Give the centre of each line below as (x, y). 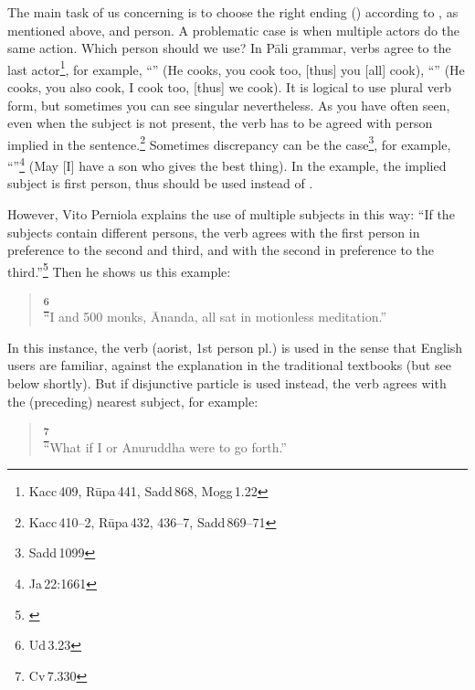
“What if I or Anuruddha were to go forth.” (165, 446)
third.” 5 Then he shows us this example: (119, 270)
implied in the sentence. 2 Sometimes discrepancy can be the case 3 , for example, (229, 143)
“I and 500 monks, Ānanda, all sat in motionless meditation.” (215, 317)
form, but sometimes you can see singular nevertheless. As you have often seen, (229, 105)
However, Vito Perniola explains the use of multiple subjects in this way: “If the (231, 213)
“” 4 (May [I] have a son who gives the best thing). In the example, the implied (227, 164)
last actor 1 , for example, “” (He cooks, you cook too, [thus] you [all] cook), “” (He (236, 68)
